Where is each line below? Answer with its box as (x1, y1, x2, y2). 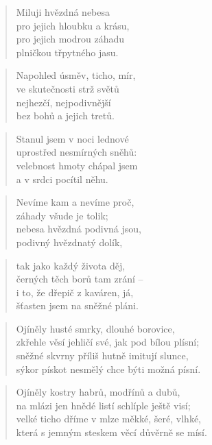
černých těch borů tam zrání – (16, 272, 143, 286)
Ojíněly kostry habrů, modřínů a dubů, (16, 385, 180, 399)
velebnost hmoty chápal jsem (16, 158, 138, 172)
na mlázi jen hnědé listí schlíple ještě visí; (16, 398, 191, 412)
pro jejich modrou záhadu (16, 32, 125, 46)
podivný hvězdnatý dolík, (16, 234, 123, 249)
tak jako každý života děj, (16, 258, 126, 272)
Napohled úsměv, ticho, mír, (16, 68, 136, 82)
